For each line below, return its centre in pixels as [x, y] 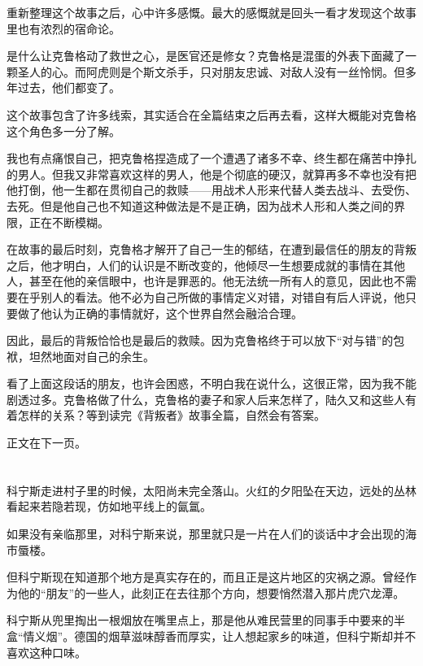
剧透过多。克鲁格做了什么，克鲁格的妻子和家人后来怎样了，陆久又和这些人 [206, 399]
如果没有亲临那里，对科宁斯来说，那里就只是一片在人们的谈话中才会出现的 [206, 534]
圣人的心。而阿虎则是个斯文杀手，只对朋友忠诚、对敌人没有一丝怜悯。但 [211, 71]
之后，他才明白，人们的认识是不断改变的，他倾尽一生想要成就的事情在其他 [206, 265]
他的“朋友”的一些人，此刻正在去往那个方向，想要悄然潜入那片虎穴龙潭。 [211, 592]
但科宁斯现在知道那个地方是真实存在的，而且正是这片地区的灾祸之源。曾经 [206, 577]
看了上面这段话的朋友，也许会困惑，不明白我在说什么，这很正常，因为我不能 [211, 383]
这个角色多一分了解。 [63, 131]
